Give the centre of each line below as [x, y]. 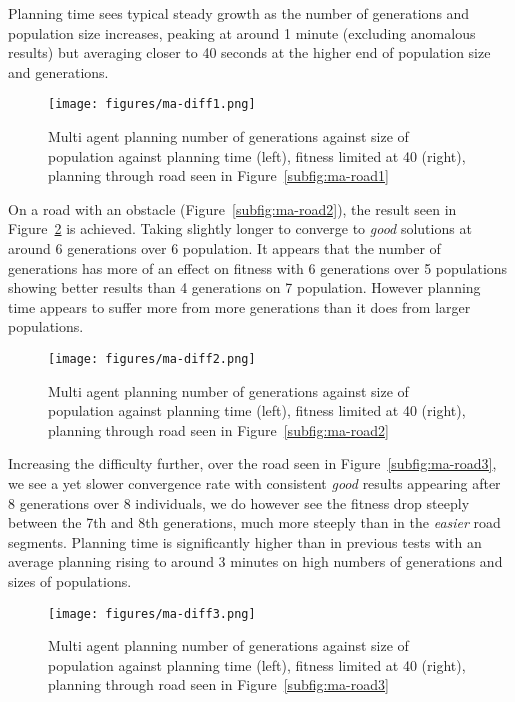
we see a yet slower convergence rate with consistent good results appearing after [254, 483]
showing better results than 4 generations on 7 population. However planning [244, 287]
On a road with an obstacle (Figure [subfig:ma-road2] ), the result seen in [232, 208]
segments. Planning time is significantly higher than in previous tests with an [245, 541]
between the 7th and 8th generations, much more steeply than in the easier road [254, 522]
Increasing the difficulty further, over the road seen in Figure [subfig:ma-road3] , [252, 463]
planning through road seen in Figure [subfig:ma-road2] [218, 429]
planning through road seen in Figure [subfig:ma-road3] [218, 684]
